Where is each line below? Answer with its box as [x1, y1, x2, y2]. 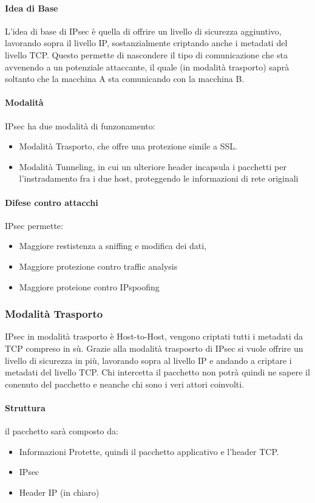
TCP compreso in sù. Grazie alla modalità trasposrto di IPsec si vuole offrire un [5, 341, 303, 354]
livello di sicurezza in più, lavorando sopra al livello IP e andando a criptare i [5, 354, 292, 366]
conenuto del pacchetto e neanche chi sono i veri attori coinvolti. [5, 377, 245, 390]
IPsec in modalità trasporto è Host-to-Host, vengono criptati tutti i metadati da [5, 330, 303, 343]
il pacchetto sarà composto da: [5, 425, 118, 437]
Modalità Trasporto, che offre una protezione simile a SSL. [19, 140, 237, 152]
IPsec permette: [5, 219, 63, 231]
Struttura [5, 401, 46, 414]
